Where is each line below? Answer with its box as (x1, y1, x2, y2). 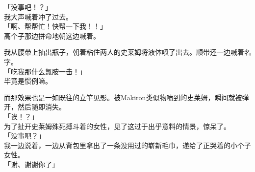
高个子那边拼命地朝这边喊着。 (4, 30, 100, 41)
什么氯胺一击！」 (31, 66, 86, 76)
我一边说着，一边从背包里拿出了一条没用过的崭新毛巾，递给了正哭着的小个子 (4, 140, 251, 150)
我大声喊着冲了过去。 (4, 11, 73, 21)
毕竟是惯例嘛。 (4, 76, 52, 86)
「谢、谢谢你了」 (4, 159, 59, 169)
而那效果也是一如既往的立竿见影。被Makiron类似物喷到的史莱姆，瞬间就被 (4, 92, 242, 102)
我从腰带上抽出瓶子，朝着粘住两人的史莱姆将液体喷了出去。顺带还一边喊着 (4, 47, 244, 57)
